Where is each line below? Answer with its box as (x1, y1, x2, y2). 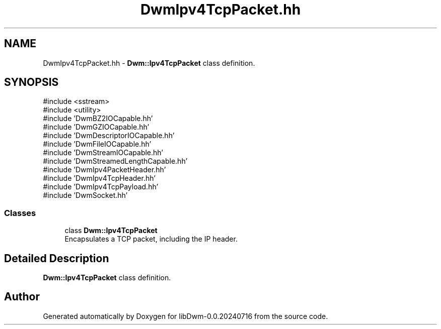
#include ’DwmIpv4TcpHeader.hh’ (43, 174, 156, 183)
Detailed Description (4, 252, 109, 265)
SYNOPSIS (4, 76, 59, 89)
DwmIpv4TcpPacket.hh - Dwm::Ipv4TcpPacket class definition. (43, 58, 255, 67)
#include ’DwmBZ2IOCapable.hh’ (43, 114, 153, 123)
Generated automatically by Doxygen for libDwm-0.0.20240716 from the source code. (43, 311, 328, 320)
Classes (4, 207, 36, 218)
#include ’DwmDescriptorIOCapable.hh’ (43, 131, 175, 140)
